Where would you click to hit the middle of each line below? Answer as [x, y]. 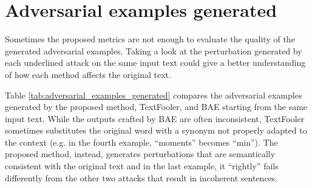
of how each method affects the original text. [88, 74]
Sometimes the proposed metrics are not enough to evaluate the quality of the [150, 39]
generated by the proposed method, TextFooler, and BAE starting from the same [156, 107]
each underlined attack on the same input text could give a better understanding [155, 63]
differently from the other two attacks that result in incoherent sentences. [141, 177]
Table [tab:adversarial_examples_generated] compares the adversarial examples [154, 95]
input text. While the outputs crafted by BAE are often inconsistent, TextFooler [155, 118]
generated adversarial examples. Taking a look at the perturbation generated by [154, 50]
